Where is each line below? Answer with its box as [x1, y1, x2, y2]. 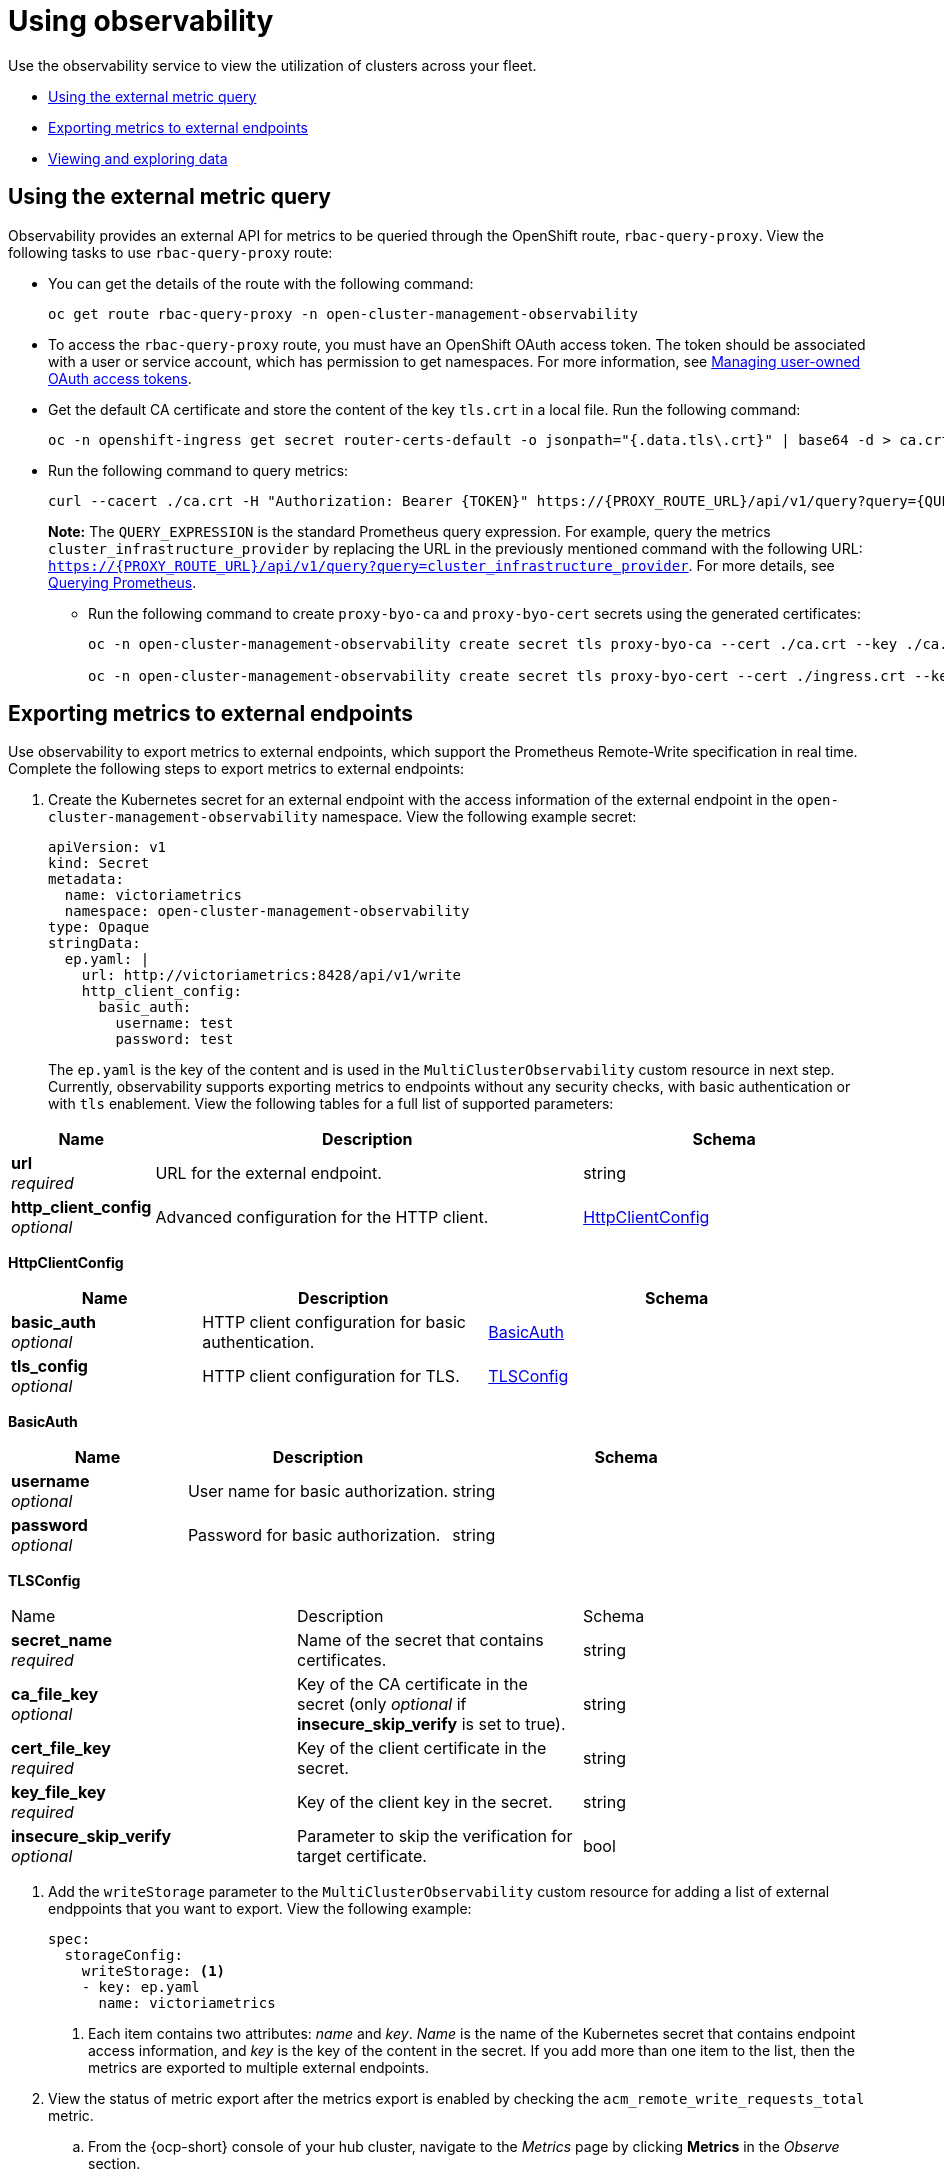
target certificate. [296, 1846, 427, 1867]
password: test [115, 1031, 234, 1048]
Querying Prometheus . [48, 573, 197, 591]
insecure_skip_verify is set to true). [296, 1714, 566, 1735]
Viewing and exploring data [48, 149, 228, 167]
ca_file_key [11, 1684, 99, 1705]
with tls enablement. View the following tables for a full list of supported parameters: [48, 1095, 614, 1113]
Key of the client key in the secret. [296, 1792, 553, 1813]
